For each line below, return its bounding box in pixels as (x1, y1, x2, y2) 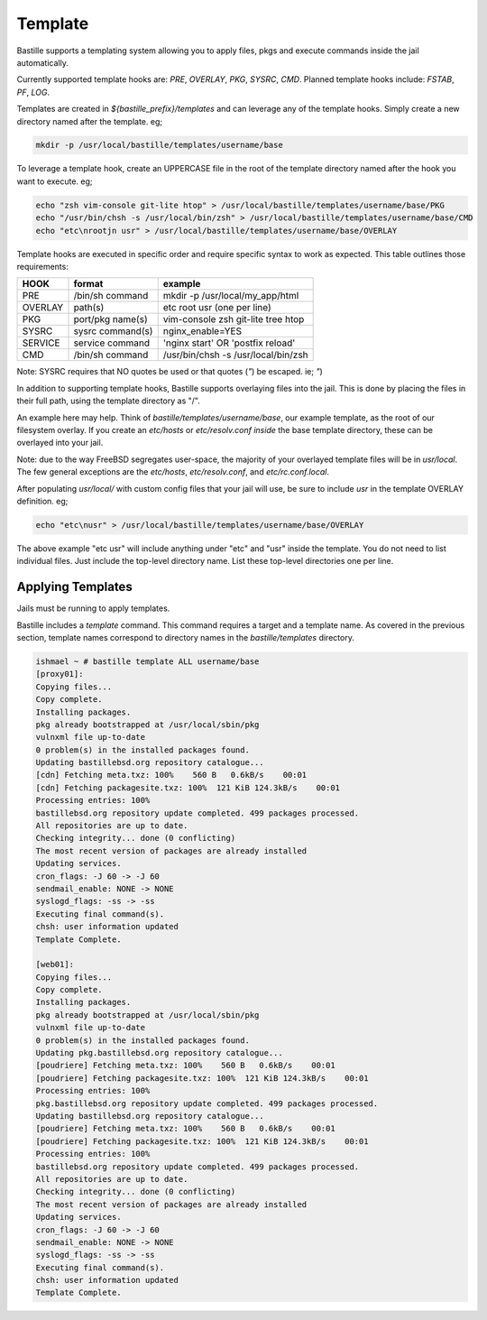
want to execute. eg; (16, 176, 94, 187)
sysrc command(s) (73, 325, 153, 337)
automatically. (16, 57, 69, 68)
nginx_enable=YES (162, 325, 243, 337)
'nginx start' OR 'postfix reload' (162, 337, 296, 349)
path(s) (73, 301, 105, 314)
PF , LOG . (16, 87, 50, 97)
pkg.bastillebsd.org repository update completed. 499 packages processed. (35, 1098, 379, 1109)
